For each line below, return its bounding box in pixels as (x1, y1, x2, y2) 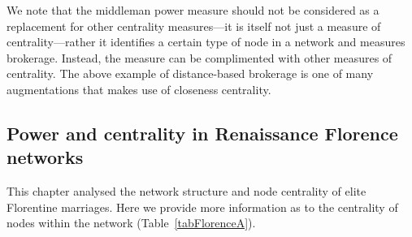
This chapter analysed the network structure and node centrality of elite (7, 183, 366, 200)
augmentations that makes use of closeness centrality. (7, 80, 271, 97)
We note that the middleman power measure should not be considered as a (7, 2, 379, 18)
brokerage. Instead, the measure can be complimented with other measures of (7, 49, 392, 66)
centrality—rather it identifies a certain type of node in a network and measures (7, 33, 405, 50)
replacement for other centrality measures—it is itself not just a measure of (7, 17, 381, 34)
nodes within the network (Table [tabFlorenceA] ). (7, 214, 256, 231)
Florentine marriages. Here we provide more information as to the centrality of (7, 198, 398, 215)
